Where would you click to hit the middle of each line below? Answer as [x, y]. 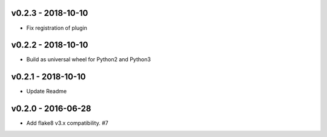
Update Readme [46, 92]
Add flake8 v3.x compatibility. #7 [67, 123]
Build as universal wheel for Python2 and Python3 [89, 59]
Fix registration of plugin [57, 28]
